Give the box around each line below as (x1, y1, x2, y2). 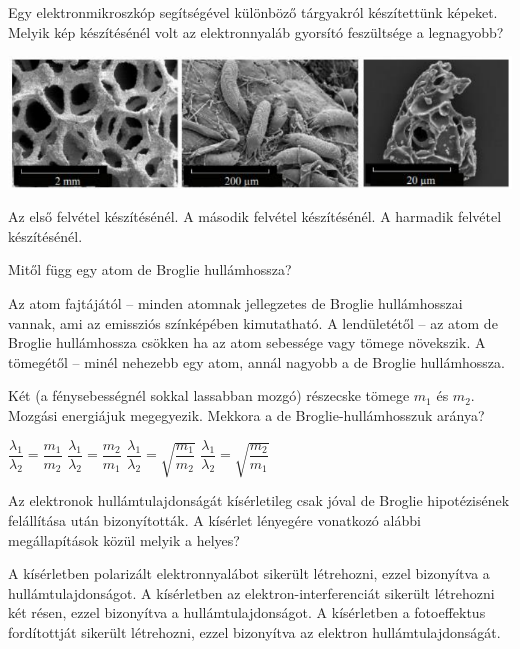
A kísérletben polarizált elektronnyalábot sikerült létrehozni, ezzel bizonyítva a (8, 563, 490, 584)
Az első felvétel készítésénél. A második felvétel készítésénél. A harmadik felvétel (8, 206, 502, 227)
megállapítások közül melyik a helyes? (8, 529, 240, 550)
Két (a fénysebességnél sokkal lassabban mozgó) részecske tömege (8, 385, 410, 406)
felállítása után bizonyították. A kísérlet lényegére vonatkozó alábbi (8, 509, 421, 530)
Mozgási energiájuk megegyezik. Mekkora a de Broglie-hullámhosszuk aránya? (8, 404, 485, 425)
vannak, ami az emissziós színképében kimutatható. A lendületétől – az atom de (8, 312, 498, 333)
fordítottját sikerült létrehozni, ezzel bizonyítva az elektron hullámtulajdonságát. (8, 621, 501, 642)
